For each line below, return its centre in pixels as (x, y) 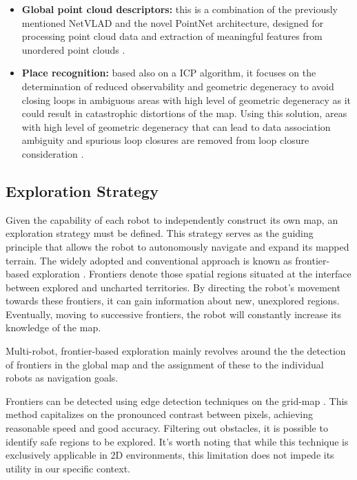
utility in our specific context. (68, 468)
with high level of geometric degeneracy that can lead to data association (176, 126)
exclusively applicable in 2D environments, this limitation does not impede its (170, 455)
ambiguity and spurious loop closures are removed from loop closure (165, 140)
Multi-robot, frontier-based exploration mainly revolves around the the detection (176, 351)
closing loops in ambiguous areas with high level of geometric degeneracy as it (186, 100)
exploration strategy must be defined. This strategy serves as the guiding (160, 233)
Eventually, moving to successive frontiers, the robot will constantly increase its (173, 314)
